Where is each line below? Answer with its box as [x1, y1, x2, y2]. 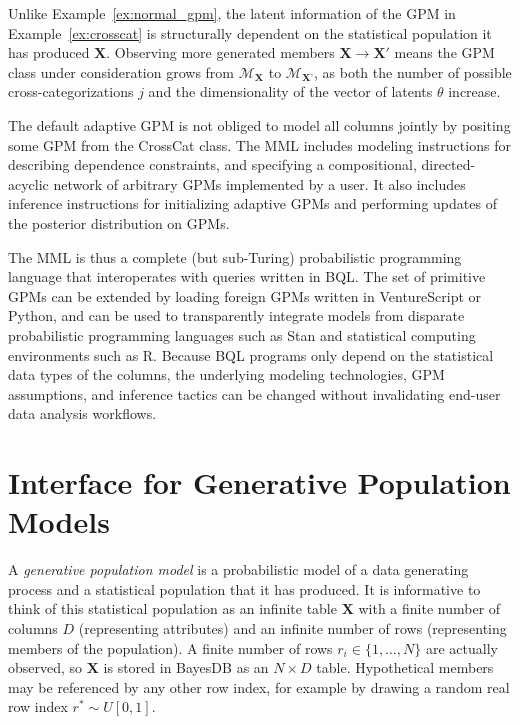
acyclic [8, 173, 49, 194]
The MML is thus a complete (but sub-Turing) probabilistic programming [8, 246, 462, 267]
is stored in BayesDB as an [103, 657, 269, 678]
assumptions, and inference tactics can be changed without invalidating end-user [8, 383, 501, 404]
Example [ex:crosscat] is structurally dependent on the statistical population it [8, 22, 492, 43]
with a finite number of [358, 598, 501, 619]
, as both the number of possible [313, 61, 512, 82]
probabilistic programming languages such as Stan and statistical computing [8, 324, 476, 345]
